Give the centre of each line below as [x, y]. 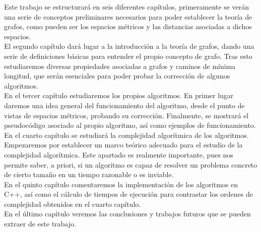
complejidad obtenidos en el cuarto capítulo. [73, 204]
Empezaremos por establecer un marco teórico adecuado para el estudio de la [123, 145]
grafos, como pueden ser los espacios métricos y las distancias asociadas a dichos [128, 26]
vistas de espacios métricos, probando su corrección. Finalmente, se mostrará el [126, 115]
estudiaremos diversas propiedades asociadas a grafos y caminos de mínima [120, 66]
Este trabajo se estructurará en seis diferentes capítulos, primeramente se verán [127, 7]
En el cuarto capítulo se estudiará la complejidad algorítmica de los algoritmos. [126, 135]
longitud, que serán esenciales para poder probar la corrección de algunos [117, 76]
